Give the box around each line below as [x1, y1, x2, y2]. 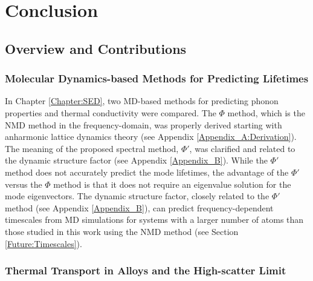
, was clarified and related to [189, 142, 295, 154]
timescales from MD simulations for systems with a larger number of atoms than [5, 213, 304, 226]
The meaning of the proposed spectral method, [5, 142, 179, 154]
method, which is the [227, 106, 305, 119]
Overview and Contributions [5, 39, 187, 58]
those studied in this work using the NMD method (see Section [5, 225, 239, 237]
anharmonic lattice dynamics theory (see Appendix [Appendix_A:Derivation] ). [5, 130, 297, 143]
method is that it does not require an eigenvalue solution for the [53, 177, 291, 190]
